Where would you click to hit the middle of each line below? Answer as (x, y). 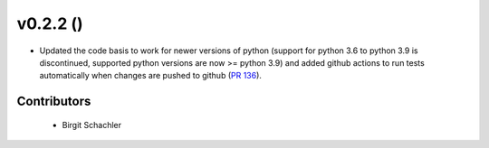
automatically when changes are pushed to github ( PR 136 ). (151, 76)
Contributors (54, 102)
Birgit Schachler (92, 125)
